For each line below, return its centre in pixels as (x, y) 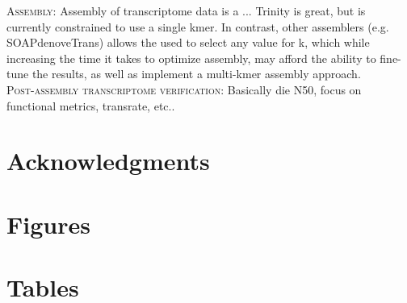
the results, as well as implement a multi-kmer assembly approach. (196, 74)
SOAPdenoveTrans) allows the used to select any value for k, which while (188, 42)
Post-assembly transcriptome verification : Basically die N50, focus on (184, 89)
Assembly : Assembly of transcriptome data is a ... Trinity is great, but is (186, 10)
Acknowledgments (108, 161)
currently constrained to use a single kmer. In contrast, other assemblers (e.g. (198, 26)
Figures (48, 224)
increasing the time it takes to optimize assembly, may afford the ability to (191, 58)
